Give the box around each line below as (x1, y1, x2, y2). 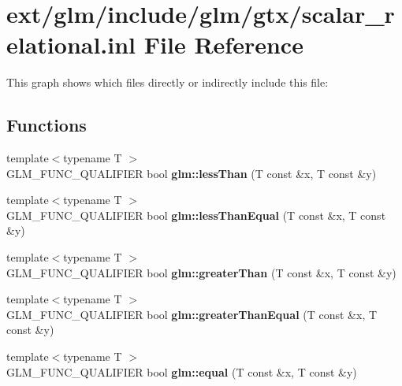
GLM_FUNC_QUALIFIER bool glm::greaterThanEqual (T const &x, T (6, 306, 378, 322)
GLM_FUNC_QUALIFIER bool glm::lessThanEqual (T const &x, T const (6, 206, 386, 223)
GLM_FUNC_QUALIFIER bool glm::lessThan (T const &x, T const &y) (6, 165, 377, 181)
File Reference (143, 28, 303, 61)
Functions (6, 113, 87, 137)
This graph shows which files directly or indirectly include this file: (6, 74, 329, 91)
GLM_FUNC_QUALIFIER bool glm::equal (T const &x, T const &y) (6, 363, 357, 380)
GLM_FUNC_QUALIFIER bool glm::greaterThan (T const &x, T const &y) (6, 264, 396, 280)
